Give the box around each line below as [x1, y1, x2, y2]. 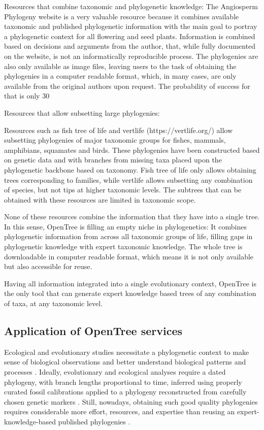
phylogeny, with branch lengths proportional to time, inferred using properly [4, 376, 242, 387]
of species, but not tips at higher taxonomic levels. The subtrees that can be [4, 184, 242, 195]
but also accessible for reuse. [4, 261, 92, 272]
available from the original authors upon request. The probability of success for [4, 80, 250, 91]
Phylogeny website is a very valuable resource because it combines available [4, 11, 239, 21]
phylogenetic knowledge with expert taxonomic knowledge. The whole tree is [4, 241, 243, 252]
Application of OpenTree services [4, 323, 183, 339]
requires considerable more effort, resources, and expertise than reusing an [4, 406, 235, 417]
